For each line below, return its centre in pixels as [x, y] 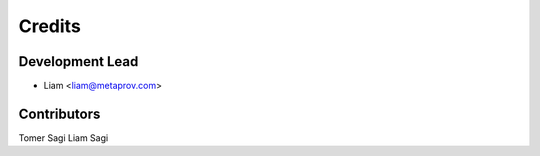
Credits [50, 26]
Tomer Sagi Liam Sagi [63, 137]
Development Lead [78, 61]
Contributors [59, 113]
